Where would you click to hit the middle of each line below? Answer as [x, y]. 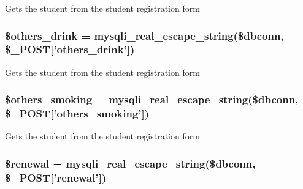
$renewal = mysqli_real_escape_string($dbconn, [130, 163]
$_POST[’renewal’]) [56, 177]
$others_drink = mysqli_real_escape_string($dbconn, [144, 35]
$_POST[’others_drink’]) [70, 49]
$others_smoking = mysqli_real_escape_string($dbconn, [152, 99]
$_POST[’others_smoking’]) [77, 113]
